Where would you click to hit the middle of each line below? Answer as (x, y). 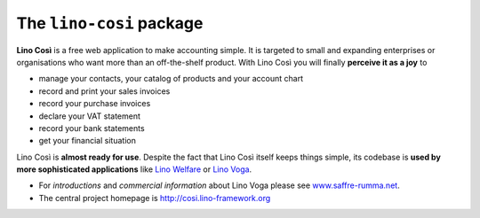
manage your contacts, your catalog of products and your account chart (171, 79)
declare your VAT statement (90, 116)
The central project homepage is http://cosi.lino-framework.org (155, 198)
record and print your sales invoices (104, 91)
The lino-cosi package (110, 23)
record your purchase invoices (95, 104)
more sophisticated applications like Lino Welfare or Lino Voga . (134, 169)
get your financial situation (88, 141)
